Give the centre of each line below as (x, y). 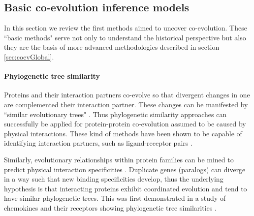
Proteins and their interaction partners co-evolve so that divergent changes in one (127, 95)
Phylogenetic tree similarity (52, 76)
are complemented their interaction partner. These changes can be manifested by (126, 104)
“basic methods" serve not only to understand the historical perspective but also (125, 37)
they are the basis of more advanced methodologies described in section (112, 47)
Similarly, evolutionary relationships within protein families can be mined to (119, 159)
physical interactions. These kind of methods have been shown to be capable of (123, 133)
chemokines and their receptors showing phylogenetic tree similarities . (110, 207)
